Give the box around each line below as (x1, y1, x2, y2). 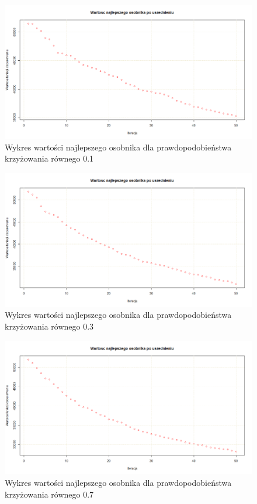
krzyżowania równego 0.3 (5, 320, 94, 332)
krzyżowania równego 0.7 (5, 488, 94, 500)
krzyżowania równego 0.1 (5, 152, 94, 164)
